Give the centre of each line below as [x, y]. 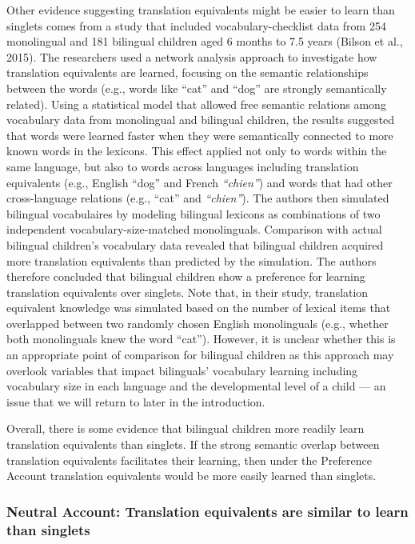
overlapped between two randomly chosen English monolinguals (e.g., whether [198, 323]
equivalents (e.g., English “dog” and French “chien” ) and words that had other [200, 182]
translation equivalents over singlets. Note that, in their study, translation [188, 292]
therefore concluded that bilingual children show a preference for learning [186, 276]
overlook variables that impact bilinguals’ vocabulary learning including [182, 370]
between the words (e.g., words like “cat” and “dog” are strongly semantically [197, 88]
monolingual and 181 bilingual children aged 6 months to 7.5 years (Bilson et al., [205, 41]
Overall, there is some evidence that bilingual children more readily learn [186, 428]
